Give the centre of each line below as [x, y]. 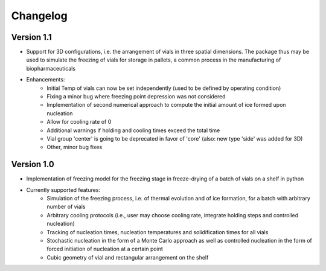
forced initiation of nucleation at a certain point [105, 249]
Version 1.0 [33, 164]
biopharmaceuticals [51, 68]
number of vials [66, 207]
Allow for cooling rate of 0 [79, 122]
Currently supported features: [63, 190]
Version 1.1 [32, 37]
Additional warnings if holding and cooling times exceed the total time [133, 130]
